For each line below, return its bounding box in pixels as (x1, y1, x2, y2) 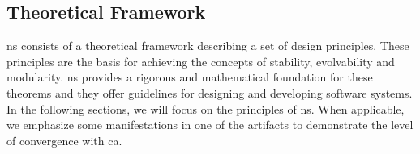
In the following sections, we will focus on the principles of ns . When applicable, (6, 100, 405, 117)
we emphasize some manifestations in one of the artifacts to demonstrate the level (6, 116, 414, 133)
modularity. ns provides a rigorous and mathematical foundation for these (6, 69, 373, 85)
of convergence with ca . (6, 131, 122, 148)
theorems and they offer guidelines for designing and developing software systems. (6, 84, 413, 101)
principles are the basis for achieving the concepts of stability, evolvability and (6, 52, 395, 69)
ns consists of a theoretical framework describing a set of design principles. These (6, 37, 409, 54)
